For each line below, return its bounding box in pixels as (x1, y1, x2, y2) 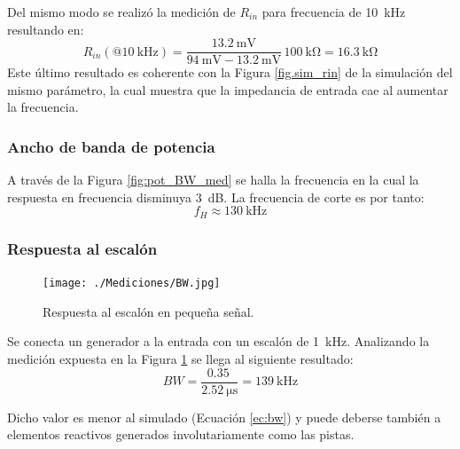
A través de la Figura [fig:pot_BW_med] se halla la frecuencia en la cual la (7, 170, 419, 189)
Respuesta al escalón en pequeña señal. (43, 302, 254, 320)
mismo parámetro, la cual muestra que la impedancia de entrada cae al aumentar (7, 80, 448, 98)
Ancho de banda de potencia (7, 135, 215, 157)
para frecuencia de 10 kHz (261, 3, 406, 20)
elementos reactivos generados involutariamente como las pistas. (7, 425, 355, 444)
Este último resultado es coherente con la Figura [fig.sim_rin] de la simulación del (7, 63, 453, 82)
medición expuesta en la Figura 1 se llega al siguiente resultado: (7, 349, 354, 367)
